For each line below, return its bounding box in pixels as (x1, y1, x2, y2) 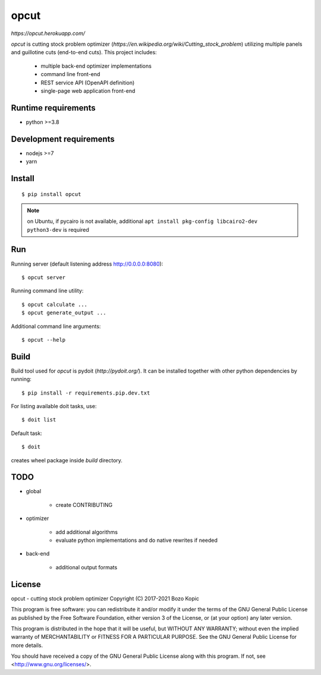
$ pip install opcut (21, 191, 81, 197)
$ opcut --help (21, 336, 66, 343)
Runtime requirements (11, 103, 96, 113)
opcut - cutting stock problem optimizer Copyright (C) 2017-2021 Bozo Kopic (11, 595, 199, 602)
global (26, 488, 42, 495)
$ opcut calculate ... (21, 301, 88, 308)
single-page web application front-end (40, 87, 136, 94)
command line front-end (40, 71, 100, 78)
